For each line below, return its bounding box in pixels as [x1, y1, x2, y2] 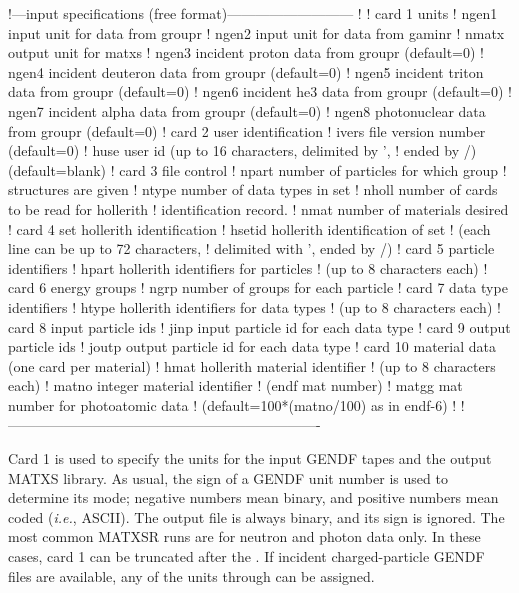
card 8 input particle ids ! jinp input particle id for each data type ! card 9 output [8, 316, 511, 337]
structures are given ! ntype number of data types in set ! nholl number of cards [8, 179, 498, 200]
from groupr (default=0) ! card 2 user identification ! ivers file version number [8, 120, 486, 141]
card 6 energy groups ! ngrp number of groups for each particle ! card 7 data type [8, 277, 508, 298]
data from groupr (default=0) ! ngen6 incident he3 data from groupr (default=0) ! [8, 81, 512, 102]
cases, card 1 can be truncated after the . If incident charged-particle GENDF [8, 546, 485, 567]
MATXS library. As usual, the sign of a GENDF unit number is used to [8, 467, 448, 488]
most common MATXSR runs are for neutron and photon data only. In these [8, 526, 481, 547]
